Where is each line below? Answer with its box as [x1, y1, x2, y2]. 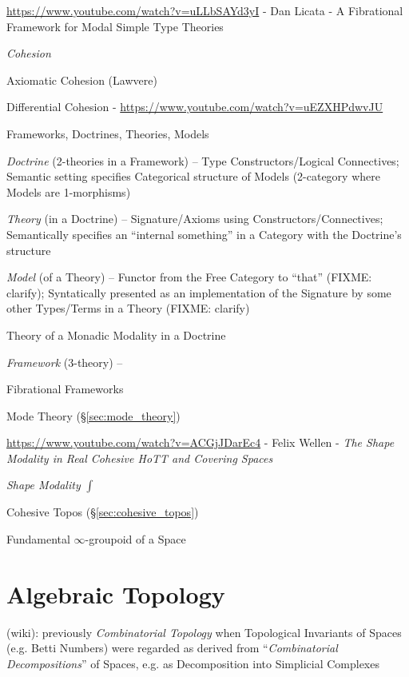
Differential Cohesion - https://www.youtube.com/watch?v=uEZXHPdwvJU [6, 98, 383, 115]
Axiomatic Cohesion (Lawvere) [6, 71, 157, 88]
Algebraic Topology [6, 577, 225, 610]
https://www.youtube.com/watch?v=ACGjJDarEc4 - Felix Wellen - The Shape [6, 434, 395, 451]
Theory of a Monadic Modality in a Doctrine [6, 326, 226, 343]
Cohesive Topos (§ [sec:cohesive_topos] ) [6, 504, 199, 520]
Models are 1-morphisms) [6, 183, 131, 200]
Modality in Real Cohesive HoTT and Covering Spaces [6, 449, 273, 466]
